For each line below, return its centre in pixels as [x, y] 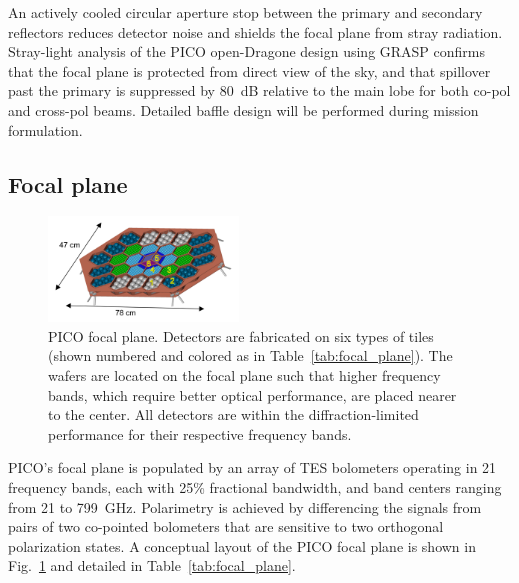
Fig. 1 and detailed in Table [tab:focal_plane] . [152, 565]
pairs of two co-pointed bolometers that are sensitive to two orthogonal [226, 526]
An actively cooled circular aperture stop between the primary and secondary [245, 12]
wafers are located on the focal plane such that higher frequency [244, 374]
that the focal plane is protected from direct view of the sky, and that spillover [249, 70]
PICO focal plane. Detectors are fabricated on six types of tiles [241, 335]
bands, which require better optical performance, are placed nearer [252, 394]
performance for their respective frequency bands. [200, 433]
